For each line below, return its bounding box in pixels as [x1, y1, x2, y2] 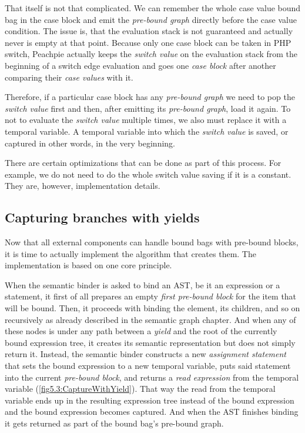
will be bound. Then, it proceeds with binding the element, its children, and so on [5, 302, 300, 314]
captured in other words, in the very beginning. [5, 136, 175, 149]
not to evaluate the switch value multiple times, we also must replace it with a [5, 114, 287, 126]
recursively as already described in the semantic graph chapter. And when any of [5, 313, 296, 325]
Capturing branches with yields [5, 208, 200, 227]
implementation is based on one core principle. [5, 259, 172, 271]
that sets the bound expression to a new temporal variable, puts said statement [5, 359, 291, 372]
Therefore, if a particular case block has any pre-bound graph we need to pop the [5, 91, 295, 103]
